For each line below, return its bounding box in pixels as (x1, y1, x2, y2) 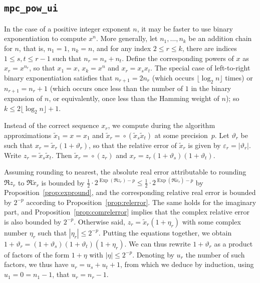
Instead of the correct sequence (4, 120, 99, 130)
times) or (225, 72, 253, 82)
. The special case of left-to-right (150, 62, 250, 73)
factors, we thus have (4, 259, 69, 269)
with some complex (182, 216, 241, 226)
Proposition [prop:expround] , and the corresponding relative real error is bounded (4, 187, 256, 197)
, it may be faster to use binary (137, 23, 233, 33)
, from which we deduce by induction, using (120, 259, 254, 269)
